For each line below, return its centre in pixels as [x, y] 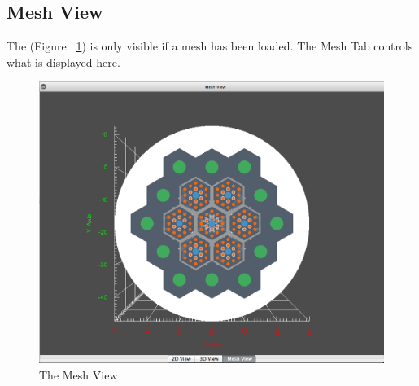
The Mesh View [79, 374]
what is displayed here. [63, 61]
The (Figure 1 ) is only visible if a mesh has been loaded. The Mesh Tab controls [210, 46]
